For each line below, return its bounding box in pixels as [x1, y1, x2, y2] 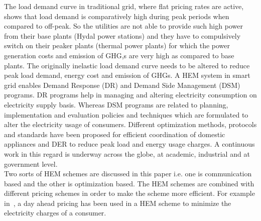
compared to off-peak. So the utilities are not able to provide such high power [4, 21, 243, 31]
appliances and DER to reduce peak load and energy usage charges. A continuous [4, 139, 255, 149]
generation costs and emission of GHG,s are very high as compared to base [4, 50, 234, 60]
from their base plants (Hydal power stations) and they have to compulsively [4, 30, 241, 41]
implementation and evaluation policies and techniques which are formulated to [4, 109, 248, 120]
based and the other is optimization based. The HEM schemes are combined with [4, 178, 254, 188]
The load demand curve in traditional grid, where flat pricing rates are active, [4, 1, 244, 11]
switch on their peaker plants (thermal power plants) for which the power [4, 40, 230, 51]
